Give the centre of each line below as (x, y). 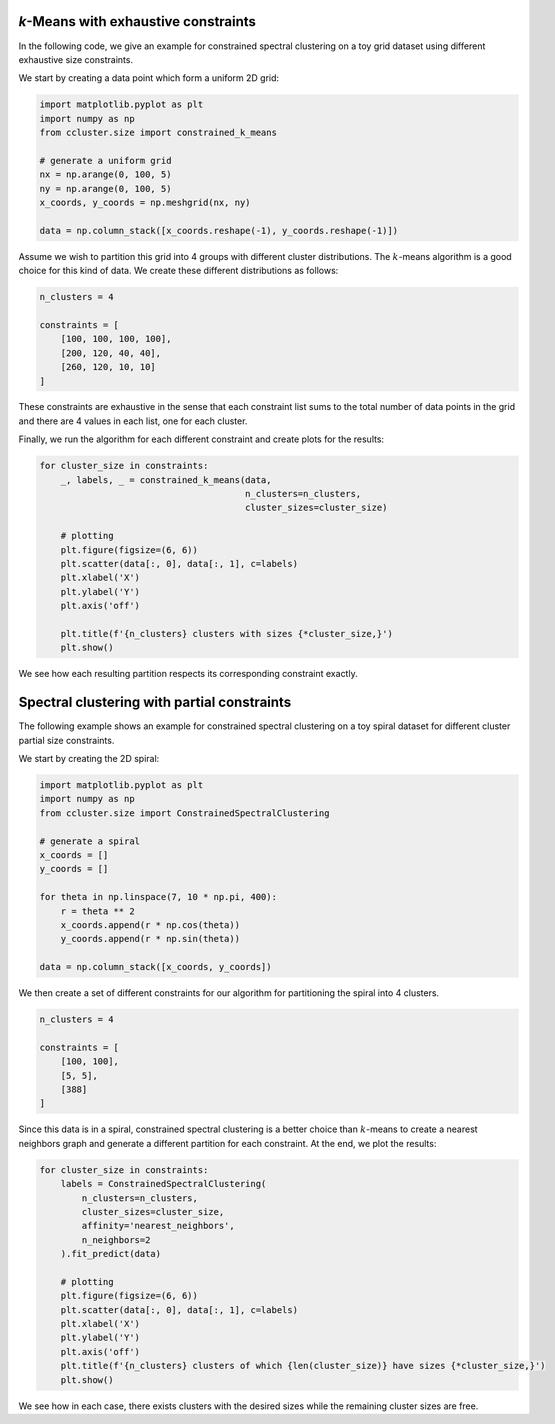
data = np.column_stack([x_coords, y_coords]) (155, 967)
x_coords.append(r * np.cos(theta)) (150, 924)
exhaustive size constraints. (76, 59)
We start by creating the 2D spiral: (89, 758)
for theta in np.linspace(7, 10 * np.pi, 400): (158, 897)
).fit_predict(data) (111, 1254)
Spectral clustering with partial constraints (155, 702)
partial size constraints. (66, 740)
